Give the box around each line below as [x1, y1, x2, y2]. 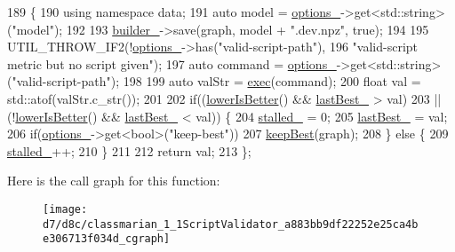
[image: [43, 202, 88, 216]
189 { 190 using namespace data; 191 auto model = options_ [7, 3, 341, 20]
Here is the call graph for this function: [7, 171, 220, 190]
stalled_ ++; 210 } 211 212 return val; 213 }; [7, 141, 251, 160]
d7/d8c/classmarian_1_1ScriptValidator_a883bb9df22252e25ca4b [43, 217, 419, 231]
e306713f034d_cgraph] [43, 232, 171, 246]
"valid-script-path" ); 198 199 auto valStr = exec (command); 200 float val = [12, 72, 421, 91]
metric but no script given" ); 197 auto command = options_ [7, 54, 337, 73]
